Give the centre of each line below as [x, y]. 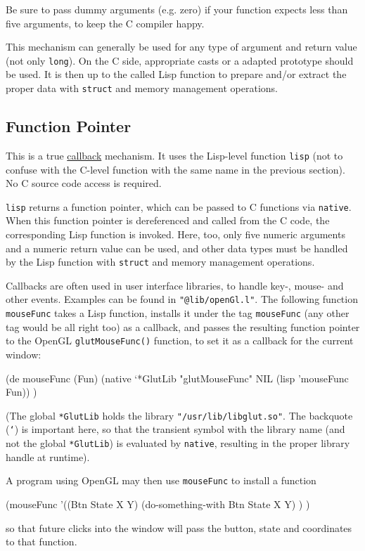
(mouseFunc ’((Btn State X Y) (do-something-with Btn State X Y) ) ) [158, 504]
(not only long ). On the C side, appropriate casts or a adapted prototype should [180, 60]
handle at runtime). [48, 456]
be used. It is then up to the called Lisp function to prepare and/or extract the [176, 74]
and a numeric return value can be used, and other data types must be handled [177, 248]
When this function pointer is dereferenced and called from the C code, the [168, 220]
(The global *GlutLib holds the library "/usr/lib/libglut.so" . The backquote [179, 415]
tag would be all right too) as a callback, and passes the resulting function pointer [183, 326]
